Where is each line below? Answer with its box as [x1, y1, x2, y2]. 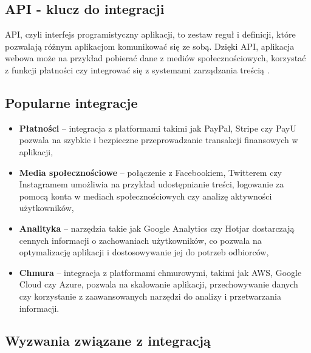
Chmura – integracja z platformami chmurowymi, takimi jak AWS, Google [19, 266, 302, 278]
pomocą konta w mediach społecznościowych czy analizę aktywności [19, 189, 272, 202]
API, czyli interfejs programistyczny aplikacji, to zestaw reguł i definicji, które [5, 28, 296, 41]
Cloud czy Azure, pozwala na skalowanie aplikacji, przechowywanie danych [19, 278, 298, 291]
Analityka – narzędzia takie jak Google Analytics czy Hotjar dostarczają [19, 221, 295, 234]
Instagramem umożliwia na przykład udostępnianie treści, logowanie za [19, 178, 284, 190]
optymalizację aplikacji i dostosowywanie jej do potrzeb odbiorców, [19, 246, 269, 258]
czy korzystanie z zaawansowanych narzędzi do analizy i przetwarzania [19, 289, 281, 302]
